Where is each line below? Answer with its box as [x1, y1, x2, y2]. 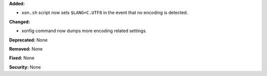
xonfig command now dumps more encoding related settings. [21, 28, 147, 34]
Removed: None [9, 46, 43, 52]
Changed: [9, 19, 30, 25]
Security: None [9, 64, 41, 70]
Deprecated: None [9, 37, 48, 43]
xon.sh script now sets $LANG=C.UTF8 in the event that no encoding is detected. [21, 10, 188, 16]
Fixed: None [9, 55, 35, 61]
